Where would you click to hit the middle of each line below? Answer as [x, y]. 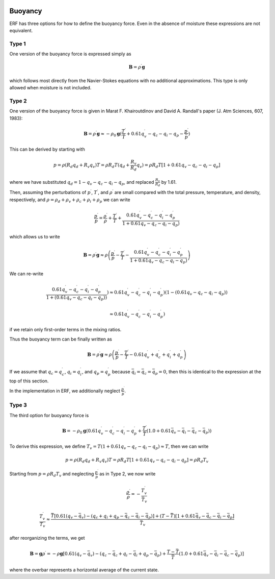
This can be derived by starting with [47, 149]
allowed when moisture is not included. [50, 88]
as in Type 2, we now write [128, 474]
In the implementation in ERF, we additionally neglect [65, 391]
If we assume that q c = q [36, 372]
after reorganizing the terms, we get [47, 538]
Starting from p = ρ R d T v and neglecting [52, 474]
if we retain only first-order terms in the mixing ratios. [65, 330]
